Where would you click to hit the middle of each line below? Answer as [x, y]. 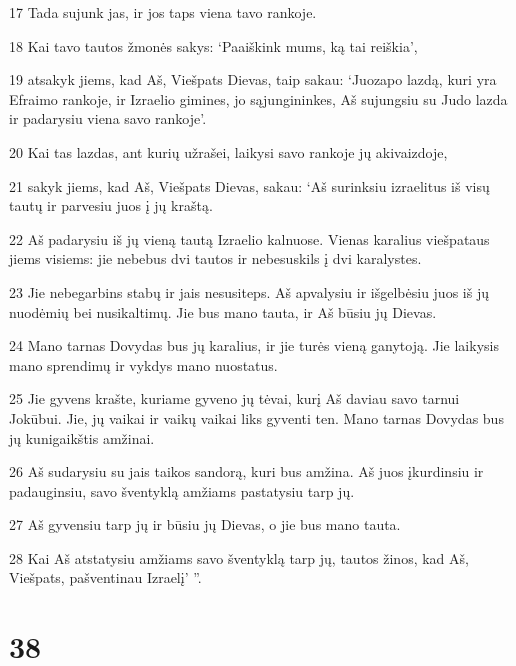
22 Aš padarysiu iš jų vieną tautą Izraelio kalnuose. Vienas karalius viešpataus [249, 238]
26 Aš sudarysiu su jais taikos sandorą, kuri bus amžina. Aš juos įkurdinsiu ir [246, 471]
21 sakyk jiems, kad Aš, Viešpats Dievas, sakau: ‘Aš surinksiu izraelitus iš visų [249, 185]
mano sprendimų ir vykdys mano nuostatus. [143, 364]
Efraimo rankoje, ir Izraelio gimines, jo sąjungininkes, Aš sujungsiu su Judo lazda [258, 98]
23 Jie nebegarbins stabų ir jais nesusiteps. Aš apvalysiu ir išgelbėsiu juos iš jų [249, 291]
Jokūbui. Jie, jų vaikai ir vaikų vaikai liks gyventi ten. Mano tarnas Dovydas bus [256, 417]
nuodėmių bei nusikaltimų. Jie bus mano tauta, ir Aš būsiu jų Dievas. [223, 311]
